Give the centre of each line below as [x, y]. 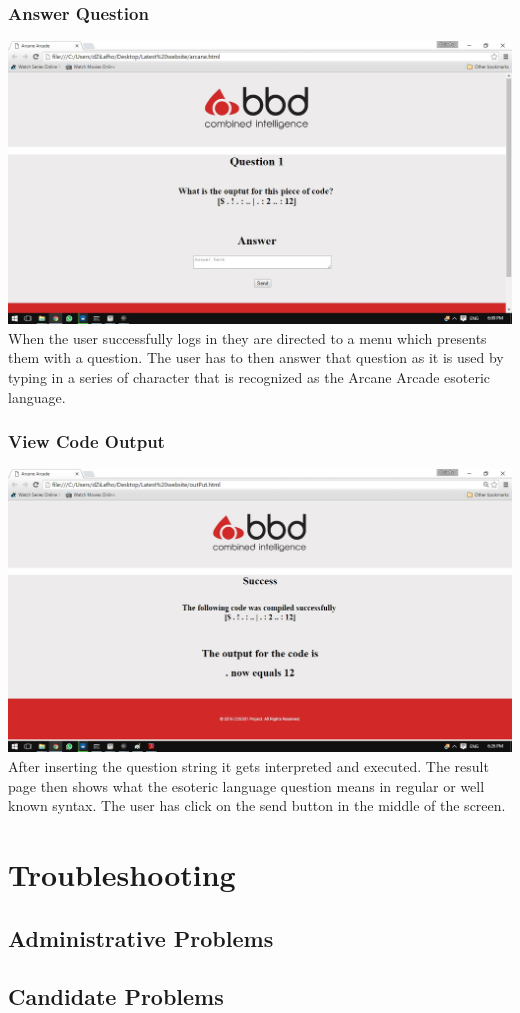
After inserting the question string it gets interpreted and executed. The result [248, 766]
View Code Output [86, 441]
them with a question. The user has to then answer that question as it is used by [256, 357]
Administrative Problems [141, 937]
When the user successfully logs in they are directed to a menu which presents [247, 337]
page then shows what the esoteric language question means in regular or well [246, 785]
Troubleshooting [122, 873]
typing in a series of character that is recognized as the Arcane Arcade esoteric [249, 377]
